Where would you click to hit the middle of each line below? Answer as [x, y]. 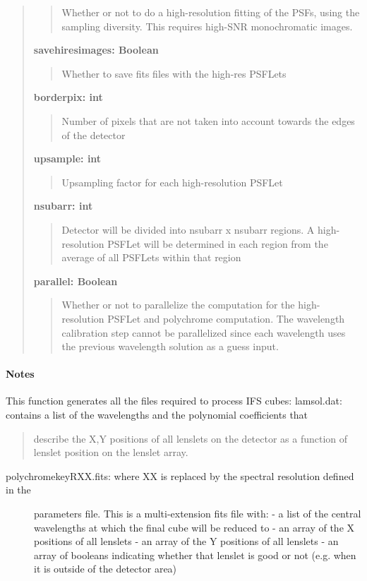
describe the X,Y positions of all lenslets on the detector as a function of [191, 438]
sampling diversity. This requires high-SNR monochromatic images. [207, 26]
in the [18, 490]
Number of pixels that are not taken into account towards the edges [208, 120]
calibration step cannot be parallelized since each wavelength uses [204, 332]
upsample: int [67, 158]
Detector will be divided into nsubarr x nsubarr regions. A [188, 229]
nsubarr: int [63, 206]
